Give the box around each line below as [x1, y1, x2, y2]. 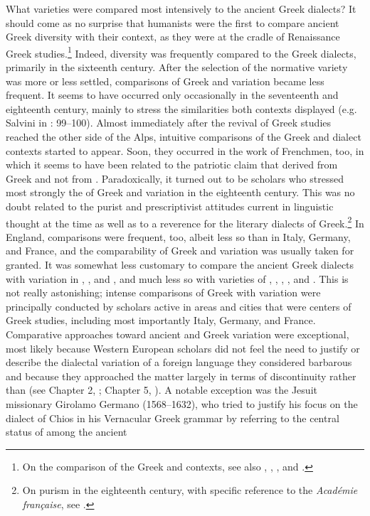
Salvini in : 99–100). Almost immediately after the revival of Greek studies [6, 115, 332, 130]
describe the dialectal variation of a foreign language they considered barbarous [6, 355, 352, 370]
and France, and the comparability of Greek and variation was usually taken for [6, 243, 354, 258]
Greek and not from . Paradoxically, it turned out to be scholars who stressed [6, 171, 344, 186]
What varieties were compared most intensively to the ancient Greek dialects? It [6, 1, 356, 16]
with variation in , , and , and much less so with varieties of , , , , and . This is [6, 271, 349, 286]
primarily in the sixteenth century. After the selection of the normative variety [6, 60, 348, 75]
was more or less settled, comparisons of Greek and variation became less [6, 73, 324, 88]
